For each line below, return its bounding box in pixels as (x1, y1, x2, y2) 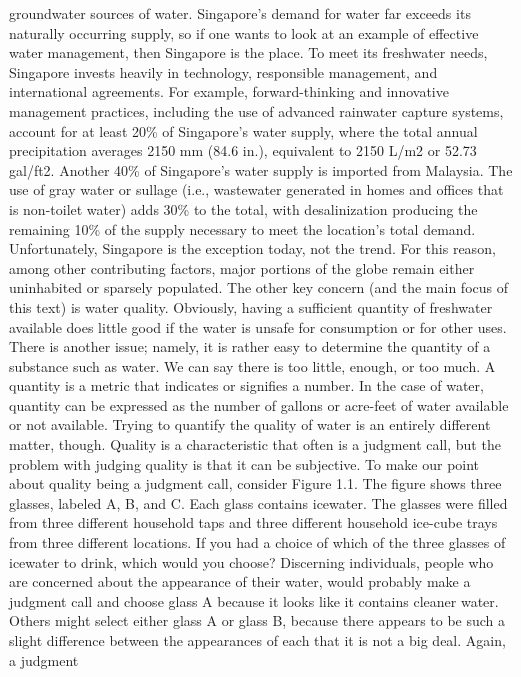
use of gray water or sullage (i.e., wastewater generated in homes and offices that (9, 179, 504, 200)
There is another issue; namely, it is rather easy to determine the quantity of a (9, 336, 491, 357)
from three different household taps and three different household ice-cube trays (9, 512, 498, 533)
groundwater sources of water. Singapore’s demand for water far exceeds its (9, 3, 471, 23)
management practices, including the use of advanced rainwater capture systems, (9, 100, 504, 121)
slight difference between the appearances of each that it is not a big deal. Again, (9, 630, 506, 650)
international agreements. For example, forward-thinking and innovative (9, 81, 449, 102)
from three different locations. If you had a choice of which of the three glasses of (9, 532, 506, 553)
